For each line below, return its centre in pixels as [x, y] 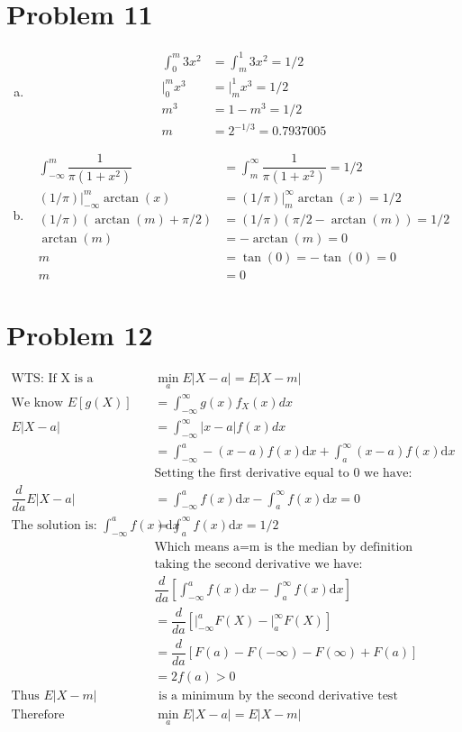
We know [37, 403]
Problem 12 [80, 334]
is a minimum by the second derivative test [278, 696]
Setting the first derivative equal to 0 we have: [283, 474]
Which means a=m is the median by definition [284, 547]
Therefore [38, 715]
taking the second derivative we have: [258, 564]
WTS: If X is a [52, 378]
